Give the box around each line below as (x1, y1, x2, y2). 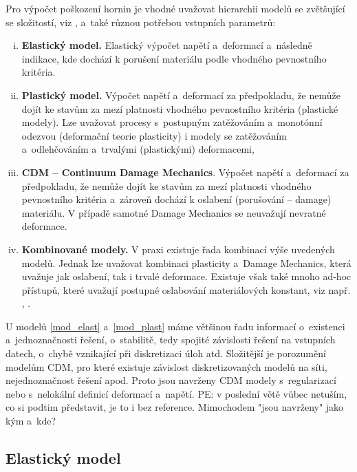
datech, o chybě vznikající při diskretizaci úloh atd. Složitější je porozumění (6, 346, 326, 361)
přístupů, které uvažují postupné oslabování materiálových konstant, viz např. (21, 282, 351, 297)
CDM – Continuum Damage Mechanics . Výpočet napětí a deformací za (21, 164, 349, 179)
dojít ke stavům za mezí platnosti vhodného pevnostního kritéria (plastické (21, 101, 338, 116)
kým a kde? (6, 414, 56, 428)
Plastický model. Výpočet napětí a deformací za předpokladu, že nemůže (21, 87, 340, 102)
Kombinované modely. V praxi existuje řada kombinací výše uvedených (21, 242, 335, 256)
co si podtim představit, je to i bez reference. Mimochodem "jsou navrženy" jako (6, 400, 344, 414)
